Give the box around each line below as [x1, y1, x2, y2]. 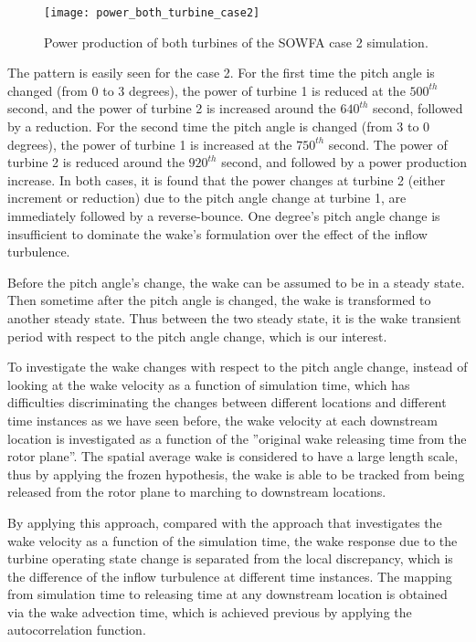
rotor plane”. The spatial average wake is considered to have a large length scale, [7, 447, 459, 466]
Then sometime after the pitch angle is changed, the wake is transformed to [7, 290, 431, 310]
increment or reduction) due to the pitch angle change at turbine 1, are [7, 188, 407, 207]
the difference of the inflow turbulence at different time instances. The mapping [7, 566, 452, 585]
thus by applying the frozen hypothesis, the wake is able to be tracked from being [7, 464, 465, 483]
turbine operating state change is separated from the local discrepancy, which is [7, 549, 453, 568]
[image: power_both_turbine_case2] [44, 6, 260, 19]
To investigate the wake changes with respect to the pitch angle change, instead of [7, 357, 468, 376]
